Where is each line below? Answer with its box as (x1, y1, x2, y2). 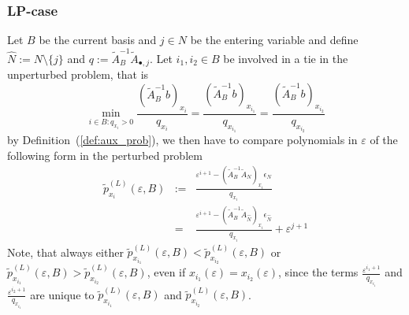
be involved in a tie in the (223, 50, 348, 66)
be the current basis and (39, 31, 157, 48)
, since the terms (278, 264, 359, 280)
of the (370, 131, 398, 147)
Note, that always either (7, 243, 124, 260)
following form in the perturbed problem (7, 146, 203, 163)
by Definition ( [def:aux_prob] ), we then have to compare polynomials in (7, 131, 358, 147)
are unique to (30, 286, 95, 302)
